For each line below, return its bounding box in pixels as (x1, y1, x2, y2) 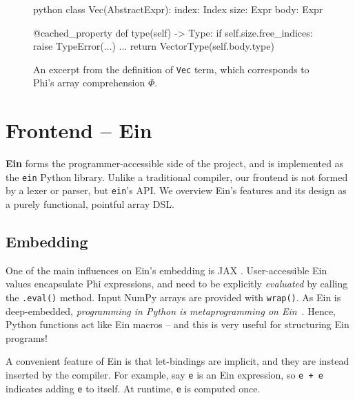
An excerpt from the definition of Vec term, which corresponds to (33, 61, 310, 76)
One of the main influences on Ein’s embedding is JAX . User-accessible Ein (6, 263, 327, 277)
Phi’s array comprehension (33, 75, 145, 90)
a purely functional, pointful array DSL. (6, 197, 174, 211)
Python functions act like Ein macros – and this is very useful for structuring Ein (6, 317, 349, 332)
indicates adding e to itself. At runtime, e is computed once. (6, 381, 261, 395)
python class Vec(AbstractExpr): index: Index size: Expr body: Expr (33, 2, 323, 16)
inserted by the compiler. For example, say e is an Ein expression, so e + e (6, 368, 323, 382)
